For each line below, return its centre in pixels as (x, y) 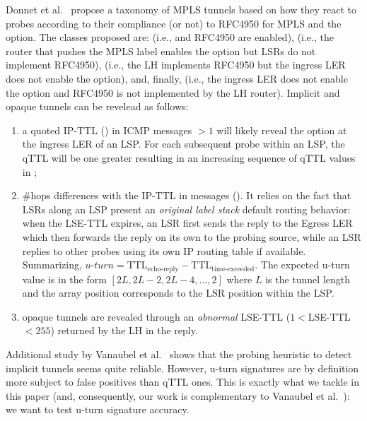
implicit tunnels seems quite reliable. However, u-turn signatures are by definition (182, 368)
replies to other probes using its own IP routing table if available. (164, 250)
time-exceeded (233, 269)
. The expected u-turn (302, 265)
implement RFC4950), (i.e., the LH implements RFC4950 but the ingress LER (176, 65)
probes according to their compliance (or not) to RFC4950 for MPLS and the (174, 23)
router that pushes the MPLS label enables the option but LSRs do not (161, 51)
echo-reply (163, 269)
